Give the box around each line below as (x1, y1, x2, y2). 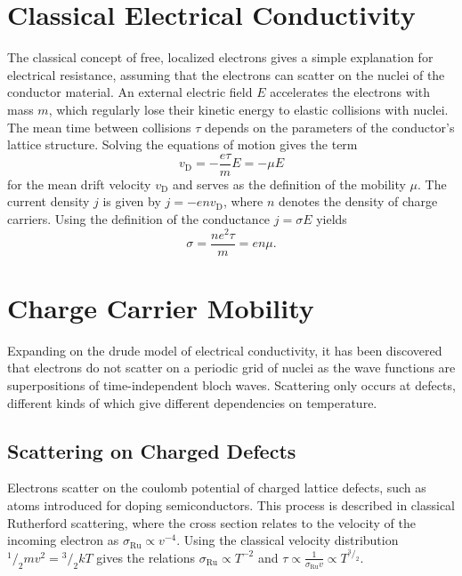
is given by (102, 192, 161, 211)
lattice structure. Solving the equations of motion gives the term (7, 135, 358, 154)
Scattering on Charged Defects (7, 436, 296, 464)
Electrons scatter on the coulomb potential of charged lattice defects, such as (7, 478, 426, 497)
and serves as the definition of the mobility (172, 174, 406, 193)
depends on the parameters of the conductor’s (205, 117, 455, 136)
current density (7, 192, 90, 211)
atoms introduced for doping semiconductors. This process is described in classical (7, 495, 456, 514)
